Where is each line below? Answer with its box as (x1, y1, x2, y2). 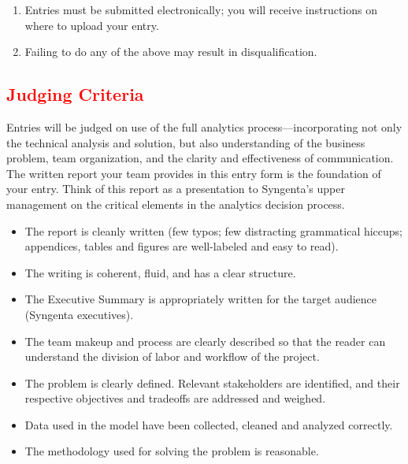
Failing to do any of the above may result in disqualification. (24, 43, 317, 60)
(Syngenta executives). (24, 306, 134, 322)
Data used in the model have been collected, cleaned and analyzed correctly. (24, 416, 393, 432)
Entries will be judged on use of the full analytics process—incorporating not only (6, 118, 402, 135)
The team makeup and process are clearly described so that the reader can (24, 332, 386, 349)
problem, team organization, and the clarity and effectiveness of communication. (6, 150, 394, 166)
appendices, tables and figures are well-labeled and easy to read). (24, 238, 339, 254)
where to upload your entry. (24, 17, 159, 33)
